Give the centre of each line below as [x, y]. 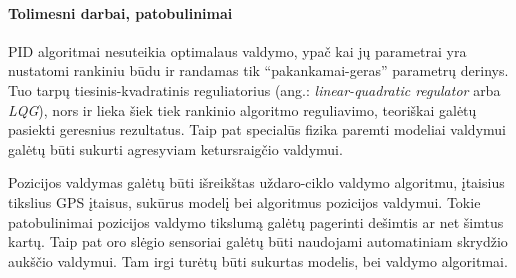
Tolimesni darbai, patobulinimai [120, 12]
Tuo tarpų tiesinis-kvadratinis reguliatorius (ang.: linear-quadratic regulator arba [254, 89]
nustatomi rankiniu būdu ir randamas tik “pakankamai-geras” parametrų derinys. [258, 70]
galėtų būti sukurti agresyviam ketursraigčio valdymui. [175, 148]
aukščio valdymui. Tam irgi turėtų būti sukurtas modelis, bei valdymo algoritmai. [258, 260]
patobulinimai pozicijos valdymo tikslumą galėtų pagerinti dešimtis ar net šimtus [256, 221]
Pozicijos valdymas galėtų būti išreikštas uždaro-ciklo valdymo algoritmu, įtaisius [256, 182]
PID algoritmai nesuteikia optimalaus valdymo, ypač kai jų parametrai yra [237, 50]
